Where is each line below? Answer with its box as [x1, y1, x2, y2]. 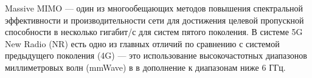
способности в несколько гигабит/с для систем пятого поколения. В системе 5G [5, 25, 303, 38]
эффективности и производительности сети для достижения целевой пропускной [5, 13, 304, 26]
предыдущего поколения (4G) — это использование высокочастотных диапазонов [5, 49, 307, 62]
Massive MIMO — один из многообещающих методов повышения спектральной [5, 2, 303, 14]
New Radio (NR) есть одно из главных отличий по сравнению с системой [5, 37, 280, 50]
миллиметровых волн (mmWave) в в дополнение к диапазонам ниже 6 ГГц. [5, 60, 286, 73]
